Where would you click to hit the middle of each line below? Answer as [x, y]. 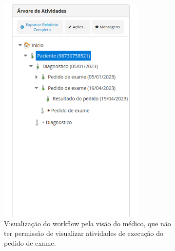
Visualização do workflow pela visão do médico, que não [87, 223]
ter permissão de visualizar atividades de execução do [84, 233]
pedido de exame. [30, 242]
